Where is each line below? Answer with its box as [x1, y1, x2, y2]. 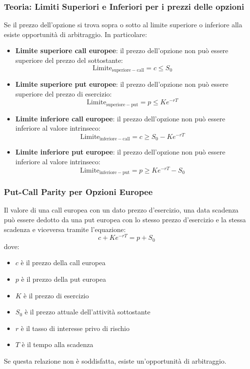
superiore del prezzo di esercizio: [15, 88, 112, 98]
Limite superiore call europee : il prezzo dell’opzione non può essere [15, 45, 229, 56]
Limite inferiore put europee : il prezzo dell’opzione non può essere [15, 147, 226, 157]
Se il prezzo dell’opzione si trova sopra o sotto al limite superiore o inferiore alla [4, 19, 243, 30]
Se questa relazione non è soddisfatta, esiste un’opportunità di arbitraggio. [4, 355, 227, 366]
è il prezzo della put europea [21, 273, 106, 284]
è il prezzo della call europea [20, 257, 106, 268]
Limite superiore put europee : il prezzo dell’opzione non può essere [15, 79, 229, 89]
